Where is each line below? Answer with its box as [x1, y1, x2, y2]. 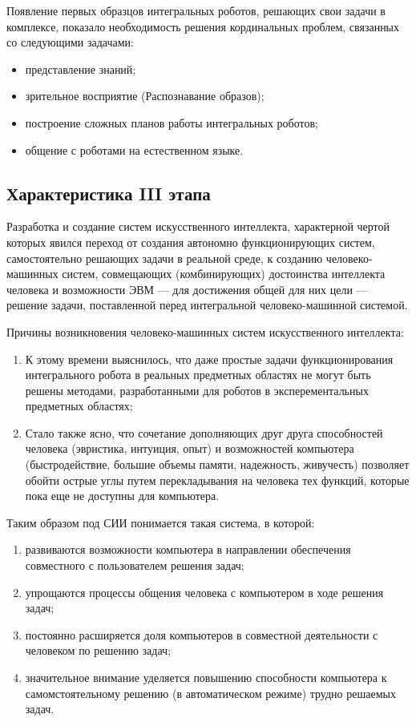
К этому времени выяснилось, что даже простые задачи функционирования [25, 350, 394, 367]
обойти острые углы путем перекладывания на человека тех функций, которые [25, 471, 410, 488]
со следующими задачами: [6, 34, 134, 50]
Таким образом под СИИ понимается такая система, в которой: [6, 514, 315, 530]
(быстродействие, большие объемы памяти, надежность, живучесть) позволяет [25, 456, 410, 473]
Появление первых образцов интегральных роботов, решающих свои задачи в [6, 2, 386, 18]
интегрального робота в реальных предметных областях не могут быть [25, 366, 371, 383]
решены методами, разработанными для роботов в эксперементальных [25, 381, 369, 398]
